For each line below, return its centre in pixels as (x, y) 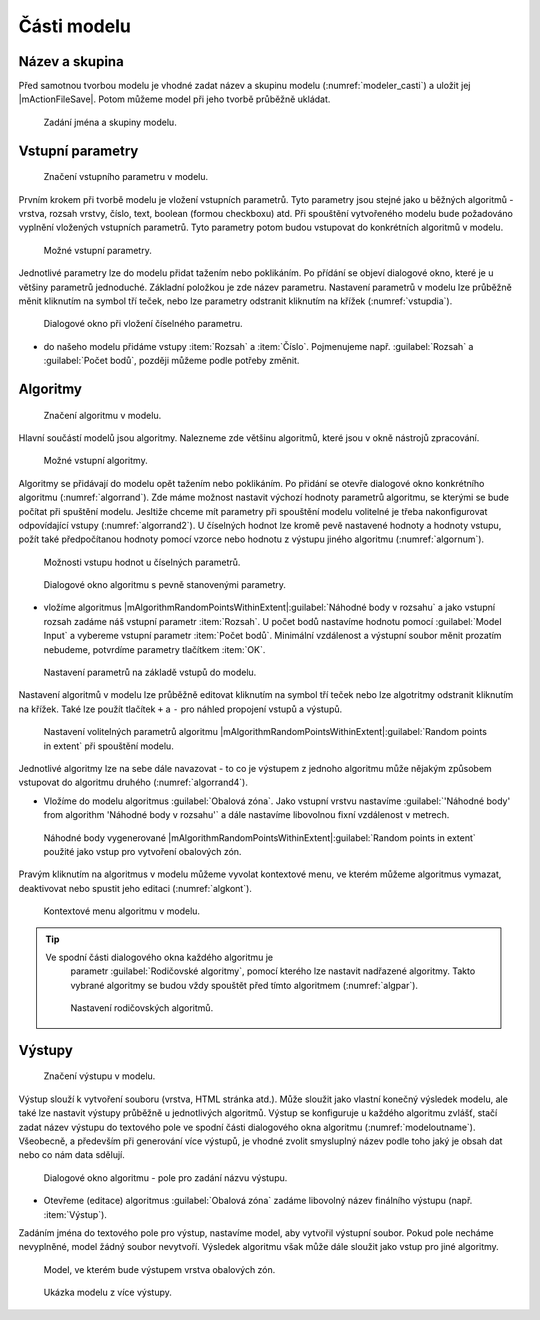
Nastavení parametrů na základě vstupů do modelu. (150, 672)
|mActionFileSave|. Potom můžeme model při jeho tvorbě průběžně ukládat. (174, 99)
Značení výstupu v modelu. (99, 1076)
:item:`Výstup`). (75, 1214)
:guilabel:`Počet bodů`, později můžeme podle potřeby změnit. (171, 361)
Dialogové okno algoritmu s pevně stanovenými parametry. (165, 585)
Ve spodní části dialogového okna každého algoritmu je (159, 957)
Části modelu (75, 26)
